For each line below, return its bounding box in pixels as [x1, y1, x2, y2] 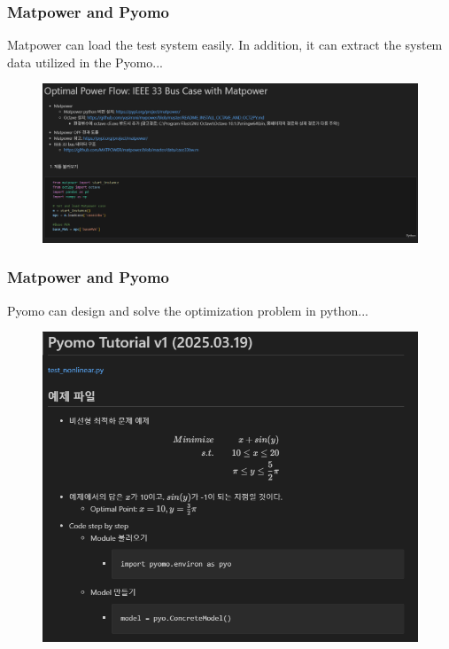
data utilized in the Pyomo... [7, 52, 163, 71]
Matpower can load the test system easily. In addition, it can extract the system [7, 35, 443, 54]
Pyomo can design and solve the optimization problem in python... [7, 301, 368, 319]
